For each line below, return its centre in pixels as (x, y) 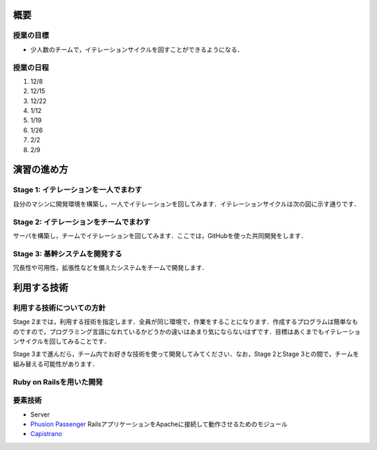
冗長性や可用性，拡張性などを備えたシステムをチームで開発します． (111, 268)
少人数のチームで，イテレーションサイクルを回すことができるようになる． (137, 50)
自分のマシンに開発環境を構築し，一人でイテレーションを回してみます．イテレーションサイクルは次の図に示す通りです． (186, 204)
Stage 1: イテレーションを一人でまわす (77, 190)
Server (40, 414)
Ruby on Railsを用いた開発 (58, 382)
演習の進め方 (40, 170)
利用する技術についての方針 (59, 308)
